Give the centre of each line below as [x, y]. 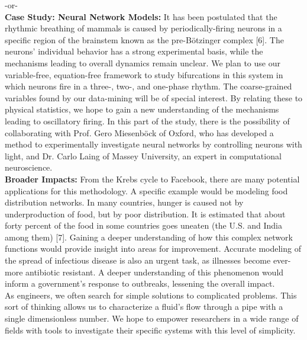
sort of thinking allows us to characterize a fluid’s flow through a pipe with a [144, 307]
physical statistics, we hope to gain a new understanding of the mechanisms [142, 109]
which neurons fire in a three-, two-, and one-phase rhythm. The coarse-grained [148, 86]
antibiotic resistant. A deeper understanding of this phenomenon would [155, 272]
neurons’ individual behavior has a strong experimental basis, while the [134, 51]
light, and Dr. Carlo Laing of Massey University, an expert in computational [143, 155]
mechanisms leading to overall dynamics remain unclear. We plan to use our [143, 62]
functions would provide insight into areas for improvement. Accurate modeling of [153, 248]
